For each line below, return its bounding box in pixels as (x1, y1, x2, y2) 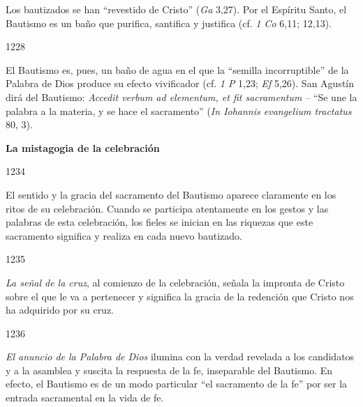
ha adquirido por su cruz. (6, 302, 114, 317)
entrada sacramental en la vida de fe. (6, 390, 164, 405)
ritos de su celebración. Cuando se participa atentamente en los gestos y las (6, 201, 329, 215)
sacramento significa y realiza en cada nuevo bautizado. (6, 228, 242, 243)
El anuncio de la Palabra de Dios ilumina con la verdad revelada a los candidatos (6, 349, 355, 364)
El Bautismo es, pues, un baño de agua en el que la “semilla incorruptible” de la (6, 62, 349, 77)
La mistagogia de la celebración (6, 140, 160, 155)
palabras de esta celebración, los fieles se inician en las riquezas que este (6, 215, 313, 229)
